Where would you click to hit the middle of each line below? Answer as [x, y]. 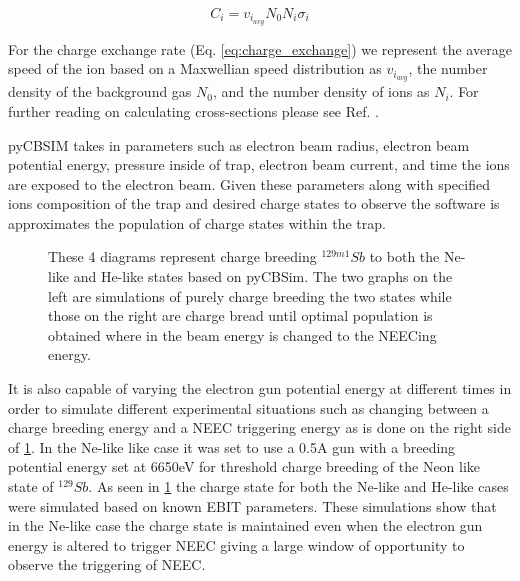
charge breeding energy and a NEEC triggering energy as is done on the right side [259, 427]
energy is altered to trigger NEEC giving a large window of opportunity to [236, 544]
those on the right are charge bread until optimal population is [240, 315]
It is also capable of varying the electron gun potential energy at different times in [260, 388]
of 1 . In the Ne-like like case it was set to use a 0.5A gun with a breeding [232, 446]
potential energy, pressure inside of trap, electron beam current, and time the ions [259, 164]
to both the [404, 256]
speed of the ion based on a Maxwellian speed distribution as [195, 68]
